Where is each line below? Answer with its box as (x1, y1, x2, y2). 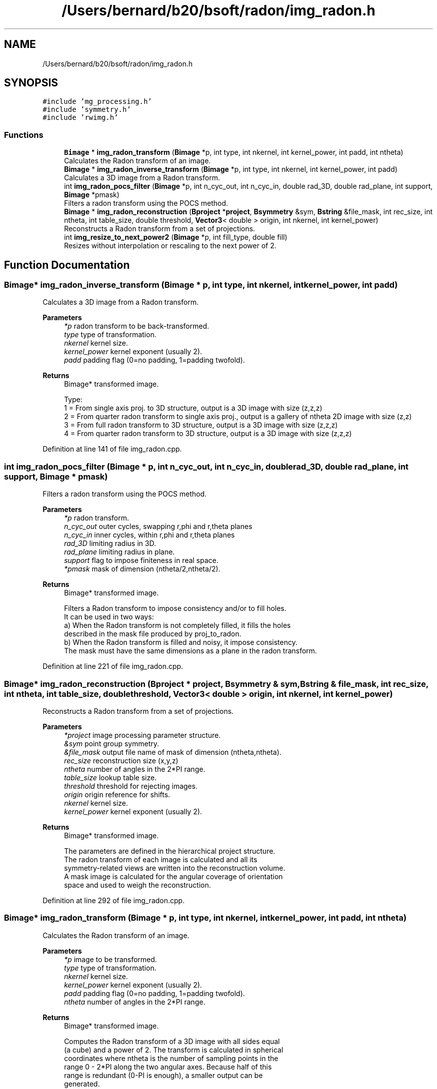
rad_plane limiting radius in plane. (64, 547, 175, 556)
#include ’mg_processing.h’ (42, 97, 152, 106)
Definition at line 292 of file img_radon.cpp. (42, 896, 185, 905)
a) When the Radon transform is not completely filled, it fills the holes (64, 621, 291, 630)
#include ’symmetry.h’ (42, 105, 131, 114)
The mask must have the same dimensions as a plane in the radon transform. (64, 646, 317, 655)
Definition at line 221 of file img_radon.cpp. (42, 662, 183, 671)
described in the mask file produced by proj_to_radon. (64, 629, 241, 638)
